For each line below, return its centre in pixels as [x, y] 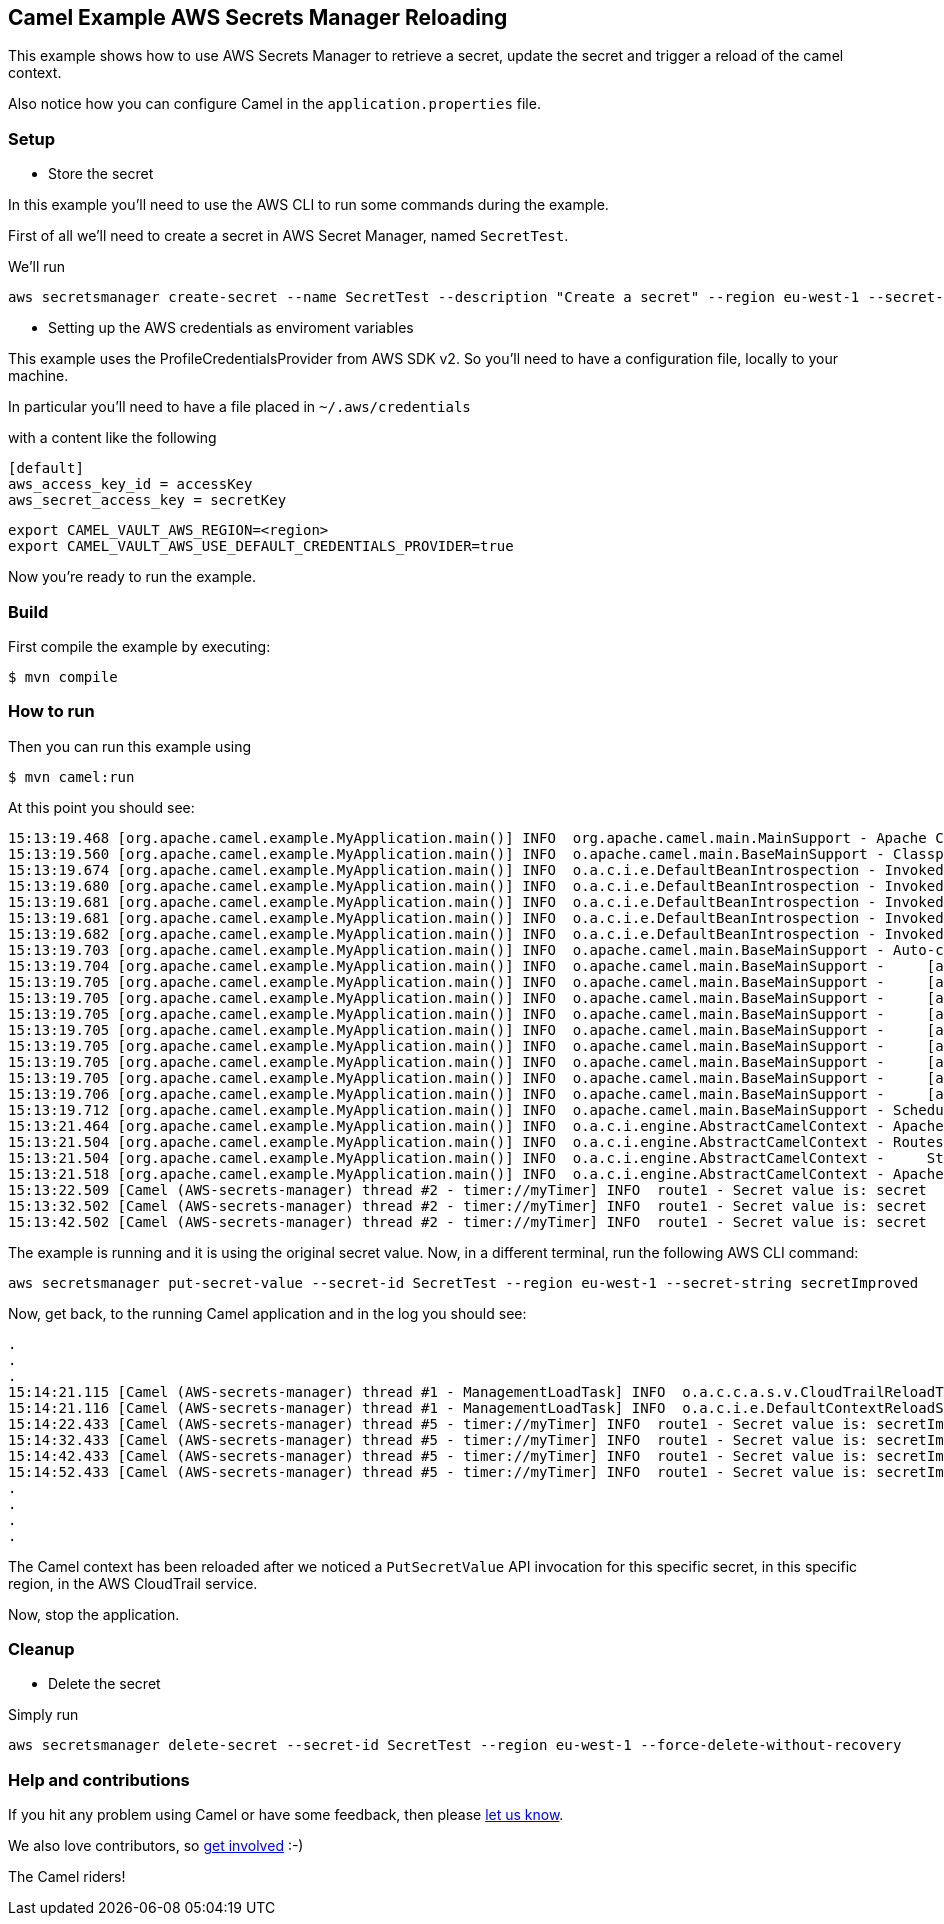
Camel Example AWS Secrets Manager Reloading [258, 17]
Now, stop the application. [94, 1614]
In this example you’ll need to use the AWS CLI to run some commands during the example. [308, 205]
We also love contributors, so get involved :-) [156, 1846]
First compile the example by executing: [139, 646]
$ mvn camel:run [71, 776]
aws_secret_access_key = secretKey [147, 500]
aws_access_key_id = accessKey [130, 484]
